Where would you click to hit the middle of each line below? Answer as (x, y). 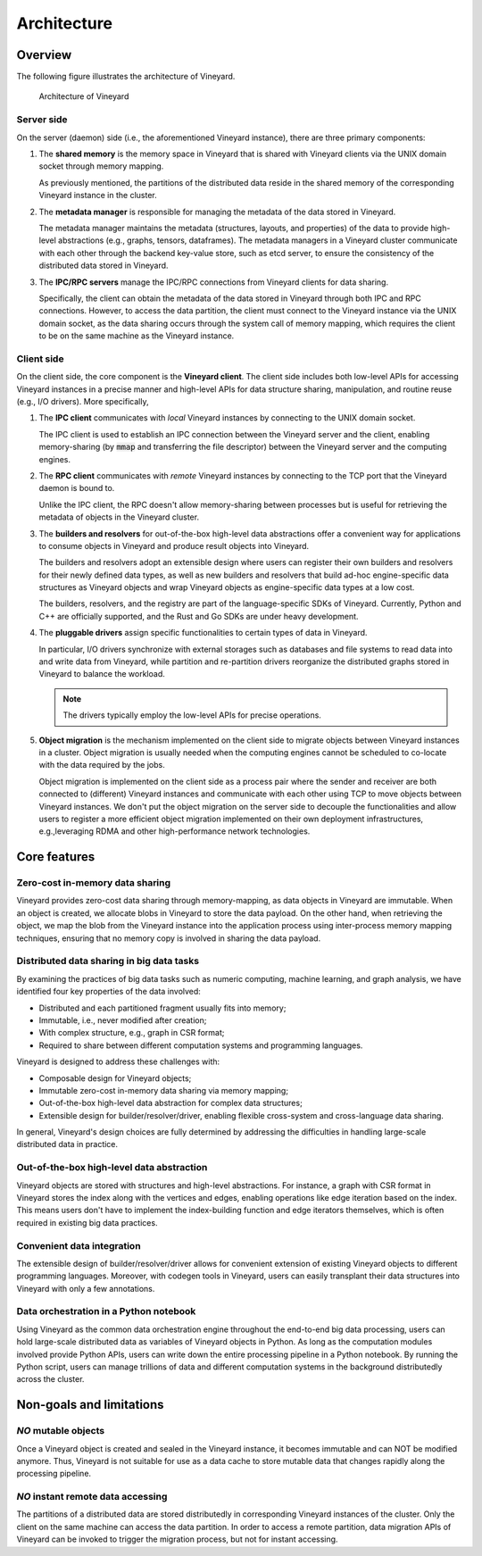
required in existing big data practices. (87, 1222)
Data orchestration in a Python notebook (106, 1311)
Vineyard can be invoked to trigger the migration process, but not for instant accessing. (177, 1539)
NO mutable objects (61, 1431)
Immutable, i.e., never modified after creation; (123, 1020)
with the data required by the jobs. (102, 765)
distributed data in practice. (67, 1144)
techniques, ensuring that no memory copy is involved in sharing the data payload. (169, 938)
